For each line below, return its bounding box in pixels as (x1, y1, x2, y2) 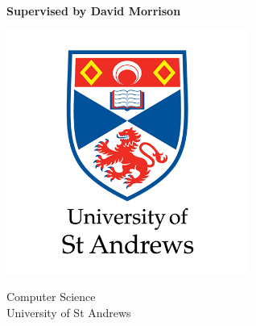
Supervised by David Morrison (6, 2, 181, 19)
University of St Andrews (6, 303, 131, 320)
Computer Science (6, 288, 96, 305)
